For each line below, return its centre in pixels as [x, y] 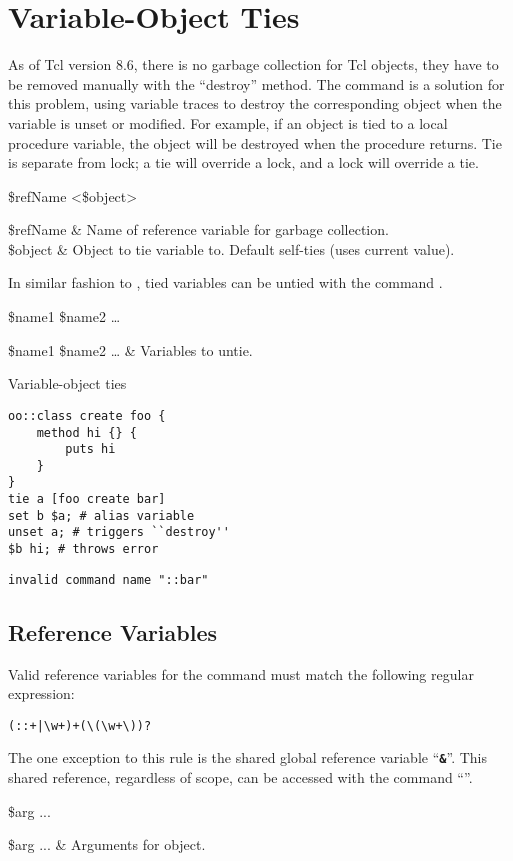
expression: [41, 693]
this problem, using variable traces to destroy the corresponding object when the [255, 103]
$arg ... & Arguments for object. [107, 844]
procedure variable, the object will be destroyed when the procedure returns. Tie [255, 142]
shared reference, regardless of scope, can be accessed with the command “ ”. [240, 777]
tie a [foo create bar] [87, 499]
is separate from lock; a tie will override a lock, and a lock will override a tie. [243, 162]
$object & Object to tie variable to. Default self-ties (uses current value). [231, 248]
